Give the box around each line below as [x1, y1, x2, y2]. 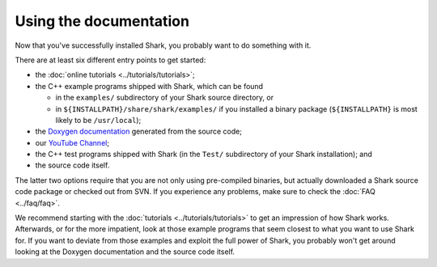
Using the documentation [15, 12, 190, 30]
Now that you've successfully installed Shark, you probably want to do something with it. [15, 40, 312, 50]
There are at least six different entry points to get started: [15, 55, 206, 65]
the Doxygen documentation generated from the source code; [35, 126, 243, 137]
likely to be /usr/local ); [55, 115, 142, 125]
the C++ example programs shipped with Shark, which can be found [35, 81, 263, 91]
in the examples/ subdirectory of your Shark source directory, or [55, 93, 274, 103]
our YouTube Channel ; [35, 138, 109, 147]
